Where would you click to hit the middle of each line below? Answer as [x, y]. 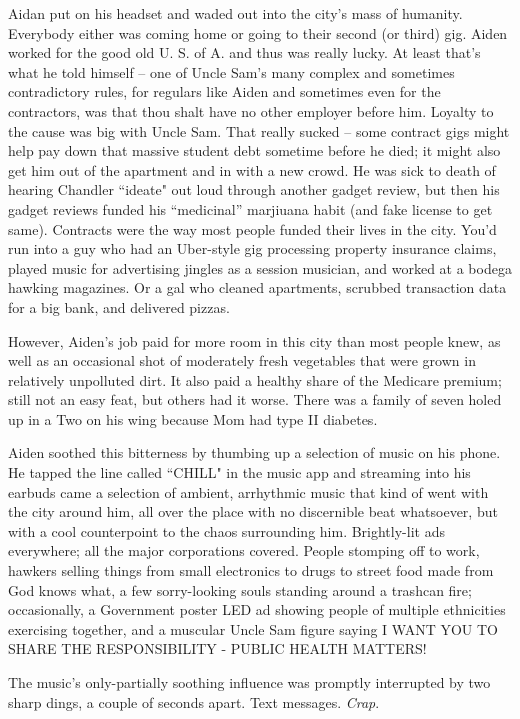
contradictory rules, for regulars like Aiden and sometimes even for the [224, 91]
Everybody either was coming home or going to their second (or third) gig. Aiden [258, 32]
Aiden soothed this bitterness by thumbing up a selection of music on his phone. [254, 452]
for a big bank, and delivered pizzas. [119, 306]
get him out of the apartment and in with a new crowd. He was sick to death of [252, 169]
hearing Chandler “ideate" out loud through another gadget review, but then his [254, 189]
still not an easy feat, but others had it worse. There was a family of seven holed [255, 399]
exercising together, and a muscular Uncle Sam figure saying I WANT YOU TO [253, 628]
